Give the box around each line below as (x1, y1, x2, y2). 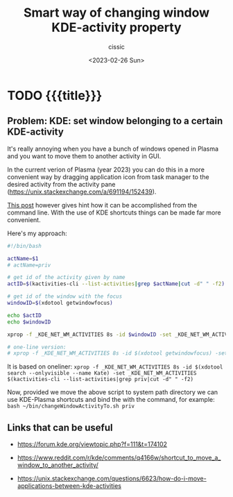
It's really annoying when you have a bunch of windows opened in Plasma (7, 144, 219, 153)
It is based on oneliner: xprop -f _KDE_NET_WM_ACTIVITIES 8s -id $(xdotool (7, 362, 223, 371)
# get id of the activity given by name (7, 274, 126, 281)
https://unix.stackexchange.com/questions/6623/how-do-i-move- (17, 474, 207, 483)
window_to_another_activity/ (17, 461, 98, 469)
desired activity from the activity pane (7, 180, 116, 188)
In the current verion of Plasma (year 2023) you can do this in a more (7, 165, 205, 174)
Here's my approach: (7, 229, 67, 237)
